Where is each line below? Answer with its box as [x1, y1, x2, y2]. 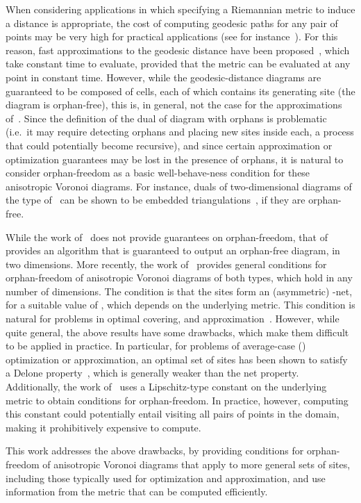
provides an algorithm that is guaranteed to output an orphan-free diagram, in [6, 243, 340, 258]
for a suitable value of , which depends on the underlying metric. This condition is [6, 297, 355, 312]
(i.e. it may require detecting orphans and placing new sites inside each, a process [6, 124, 354, 139]
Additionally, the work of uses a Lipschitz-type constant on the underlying [6, 379, 327, 394]
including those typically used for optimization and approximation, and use [6, 470, 326, 485]
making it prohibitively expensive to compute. [6, 420, 201, 434]
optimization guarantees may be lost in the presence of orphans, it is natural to [6, 151, 344, 166]
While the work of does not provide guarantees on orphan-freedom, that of [6, 229, 328, 244]
